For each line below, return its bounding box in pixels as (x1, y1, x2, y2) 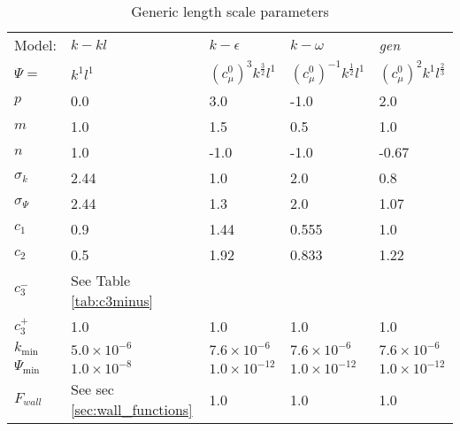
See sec (71, 379, 114, 399)
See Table (71, 270, 131, 290)
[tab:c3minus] (71, 290, 154, 311)
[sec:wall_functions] (71, 399, 193, 419)
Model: (14, 35, 57, 55)
